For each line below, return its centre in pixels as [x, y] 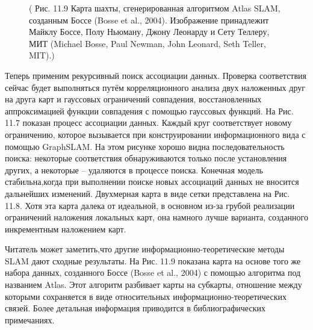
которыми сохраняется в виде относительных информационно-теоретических [146, 296]
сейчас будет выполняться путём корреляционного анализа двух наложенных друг [155, 87]
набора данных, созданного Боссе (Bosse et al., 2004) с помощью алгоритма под [153, 272]
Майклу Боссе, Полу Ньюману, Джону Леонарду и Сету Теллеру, [149, 32]
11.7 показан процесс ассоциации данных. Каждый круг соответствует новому [148, 123]
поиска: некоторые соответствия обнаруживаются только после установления [146, 158]
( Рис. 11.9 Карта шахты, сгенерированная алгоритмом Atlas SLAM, [155, 8]
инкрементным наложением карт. [66, 229]
